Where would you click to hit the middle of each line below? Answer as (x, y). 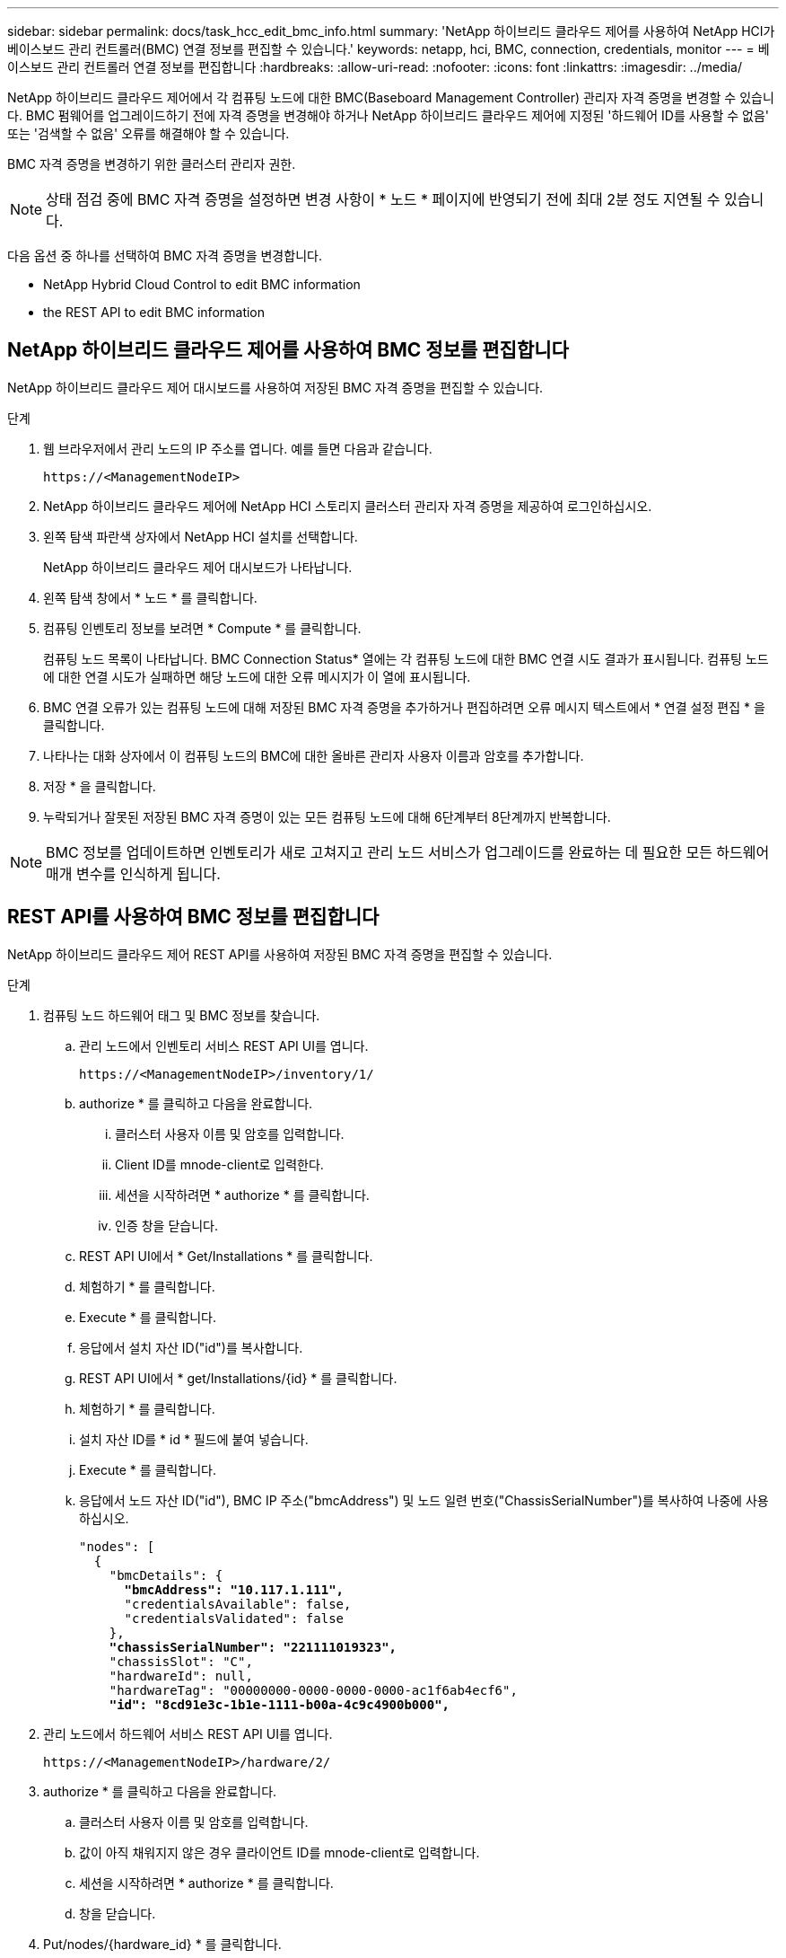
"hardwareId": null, (181, 1676)
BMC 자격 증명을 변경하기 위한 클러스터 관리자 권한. (152, 164)
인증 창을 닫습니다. (166, 1225)
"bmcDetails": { (166, 1575)
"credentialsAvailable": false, (238, 1604)
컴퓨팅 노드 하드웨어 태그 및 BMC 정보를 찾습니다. (182, 1015)
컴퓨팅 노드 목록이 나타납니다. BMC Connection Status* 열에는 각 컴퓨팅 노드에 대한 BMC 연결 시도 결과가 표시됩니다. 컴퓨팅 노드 (406, 658)
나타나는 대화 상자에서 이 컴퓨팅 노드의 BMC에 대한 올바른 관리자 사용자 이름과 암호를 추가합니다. (314, 755)
